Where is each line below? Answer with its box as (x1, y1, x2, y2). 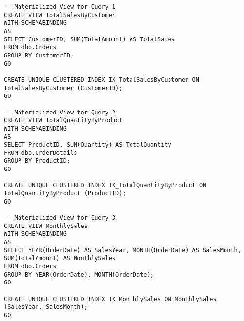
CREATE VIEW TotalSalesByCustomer (4, 11, 116, 19)
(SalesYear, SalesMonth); (4, 303, 88, 311)
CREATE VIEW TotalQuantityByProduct (4, 117, 123, 124)
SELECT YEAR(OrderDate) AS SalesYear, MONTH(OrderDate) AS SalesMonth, (4, 246, 241, 254)
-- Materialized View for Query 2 (4, 109, 116, 116)
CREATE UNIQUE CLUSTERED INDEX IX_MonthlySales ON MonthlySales (4, 295, 217, 302)
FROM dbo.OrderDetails (4, 149, 77, 156)
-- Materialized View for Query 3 (4, 214, 116, 222)
